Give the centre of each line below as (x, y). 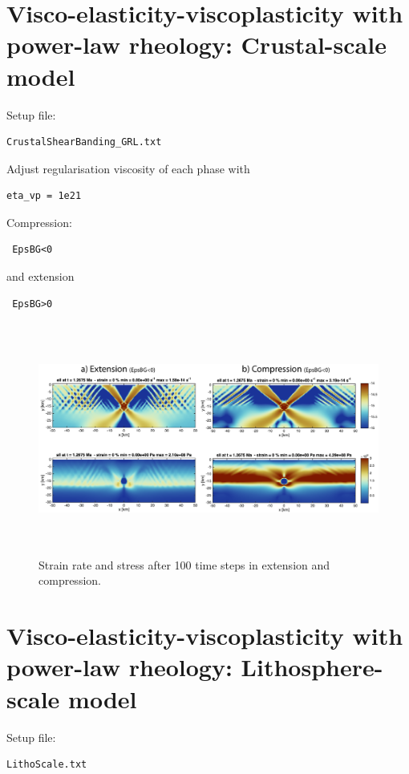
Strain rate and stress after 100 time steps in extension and (184, 564)
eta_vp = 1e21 (44, 196)
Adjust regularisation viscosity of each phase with (128, 168)
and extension (40, 276)
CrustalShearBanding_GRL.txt (84, 142)
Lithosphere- (312, 667)
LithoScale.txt (47, 765)
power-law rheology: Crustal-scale (196, 45)
